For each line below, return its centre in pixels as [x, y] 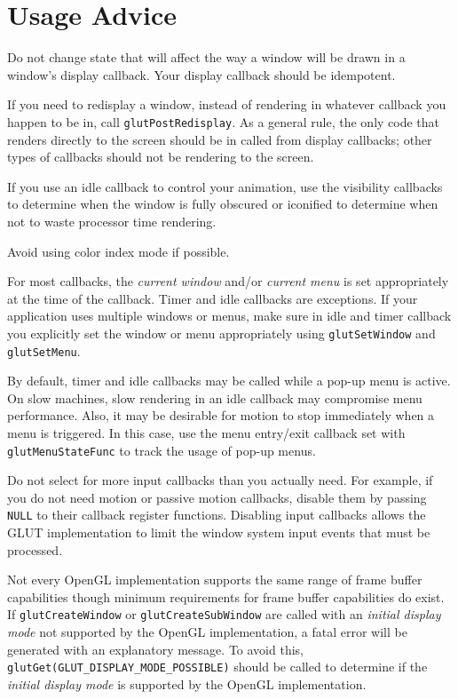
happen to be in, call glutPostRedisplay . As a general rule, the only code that [224, 121]
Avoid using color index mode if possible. [118, 251]
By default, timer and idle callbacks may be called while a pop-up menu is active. [229, 381]
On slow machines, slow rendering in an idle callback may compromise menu [215, 397]
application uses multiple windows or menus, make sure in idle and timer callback [229, 316]
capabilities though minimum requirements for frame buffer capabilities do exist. [226, 596]
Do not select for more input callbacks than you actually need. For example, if [220, 480]
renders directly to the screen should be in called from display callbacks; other [220, 139]
